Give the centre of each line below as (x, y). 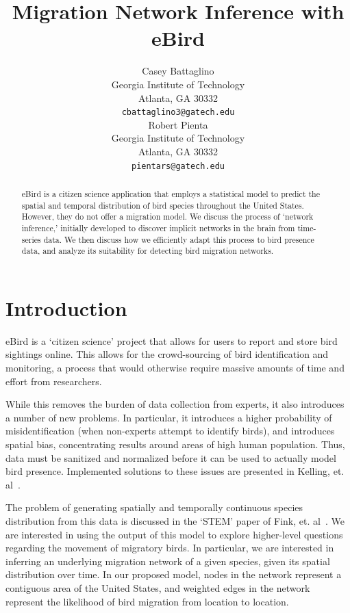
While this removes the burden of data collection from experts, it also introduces (175, 404)
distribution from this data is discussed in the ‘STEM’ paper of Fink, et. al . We (175, 520)
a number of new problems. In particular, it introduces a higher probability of (169, 417)
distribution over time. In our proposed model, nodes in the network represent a (174, 574)
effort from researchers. (54, 381)
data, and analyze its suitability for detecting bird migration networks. (148, 251)
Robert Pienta (178, 124)
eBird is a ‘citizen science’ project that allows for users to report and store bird (172, 340)
